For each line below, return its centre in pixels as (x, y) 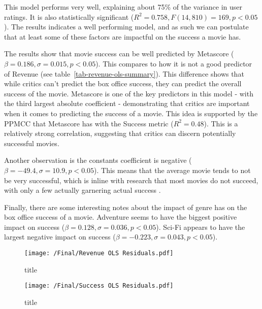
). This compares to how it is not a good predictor (174, 63)
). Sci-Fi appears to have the (201, 227)
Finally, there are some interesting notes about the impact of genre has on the (126, 207)
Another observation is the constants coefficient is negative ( (98, 160)
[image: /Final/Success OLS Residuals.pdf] (99, 286)
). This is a (221, 123)
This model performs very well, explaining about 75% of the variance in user (123, 7)
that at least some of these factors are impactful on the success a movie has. (123, 36)
